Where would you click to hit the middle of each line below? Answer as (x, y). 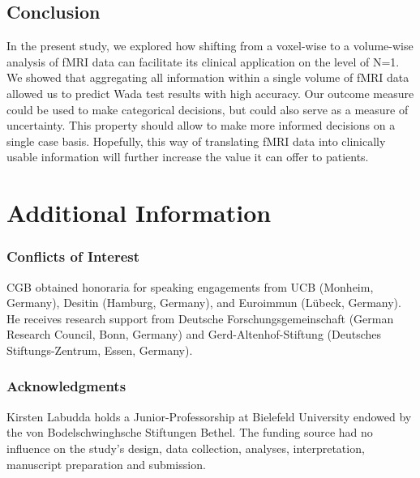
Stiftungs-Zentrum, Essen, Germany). (100, 350)
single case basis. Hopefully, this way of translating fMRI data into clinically (196, 141)
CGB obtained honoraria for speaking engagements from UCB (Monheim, (190, 286)
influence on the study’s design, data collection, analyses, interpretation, (186, 448)
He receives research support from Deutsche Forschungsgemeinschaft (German (200, 318)
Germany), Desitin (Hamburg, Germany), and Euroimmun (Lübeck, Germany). (204, 303)
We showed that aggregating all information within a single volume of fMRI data (208, 77)
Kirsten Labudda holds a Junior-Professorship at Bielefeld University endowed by (209, 416)
